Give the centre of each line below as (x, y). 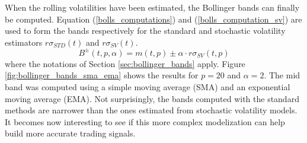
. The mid (282, 75)
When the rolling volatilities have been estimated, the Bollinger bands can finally (152, 7)
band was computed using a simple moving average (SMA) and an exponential (148, 87)
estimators (24, 42)
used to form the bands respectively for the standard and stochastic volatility (145, 31)
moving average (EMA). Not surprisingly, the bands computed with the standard (152, 98)
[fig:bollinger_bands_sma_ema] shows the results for (102, 75)
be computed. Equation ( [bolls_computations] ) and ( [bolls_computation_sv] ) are (153, 19)
